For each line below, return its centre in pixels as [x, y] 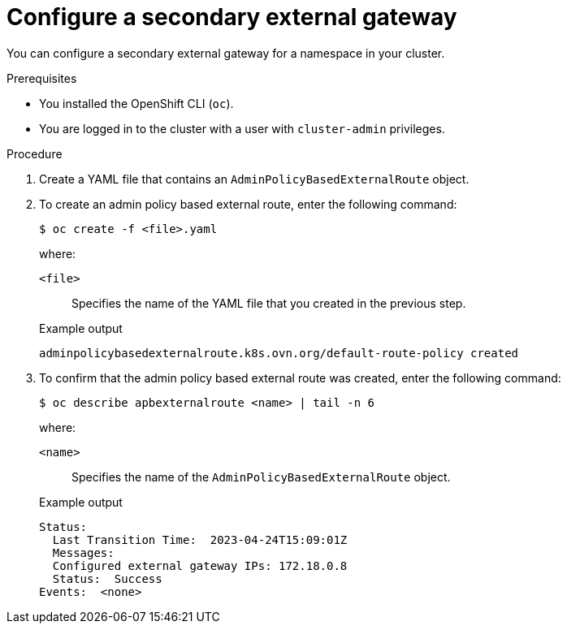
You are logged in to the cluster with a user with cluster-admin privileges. [242, 128]
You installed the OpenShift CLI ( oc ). [136, 103]
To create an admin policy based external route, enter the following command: [248, 204]
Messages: [83, 552]
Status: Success [107, 578]
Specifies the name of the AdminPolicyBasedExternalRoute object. [261, 477]
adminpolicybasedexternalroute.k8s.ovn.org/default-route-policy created [279, 353]
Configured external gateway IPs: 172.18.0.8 [200, 565]
